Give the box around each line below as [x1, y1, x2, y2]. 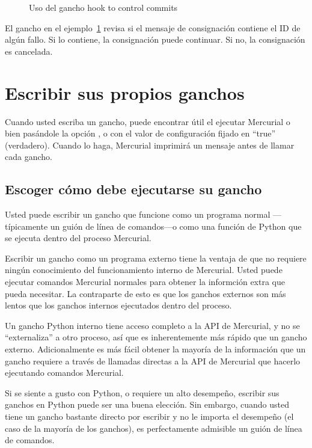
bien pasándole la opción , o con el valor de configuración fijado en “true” [5, 127, 276, 140]
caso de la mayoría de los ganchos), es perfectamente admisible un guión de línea [5, 422, 302, 434]
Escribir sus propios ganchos [5, 80, 245, 105]
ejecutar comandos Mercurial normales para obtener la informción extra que [5, 275, 285, 288]
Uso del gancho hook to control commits [29, 1, 178, 13]
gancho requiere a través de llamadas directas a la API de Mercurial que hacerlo [5, 354, 301, 367]
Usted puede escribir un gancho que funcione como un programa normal [5, 208, 271, 221]
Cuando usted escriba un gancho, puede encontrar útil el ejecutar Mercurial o [5, 115, 290, 127]
